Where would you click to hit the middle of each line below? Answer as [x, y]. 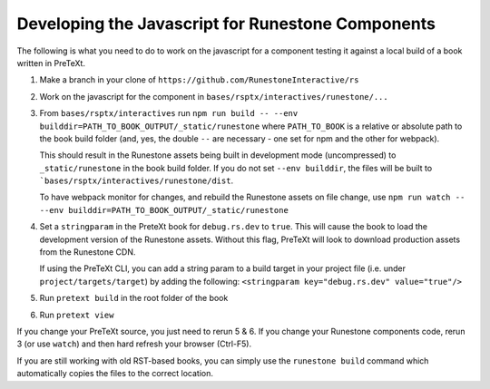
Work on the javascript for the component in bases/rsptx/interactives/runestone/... [214, 96]
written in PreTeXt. [51, 63]
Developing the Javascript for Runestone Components [226, 24]
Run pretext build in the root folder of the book [134, 298]
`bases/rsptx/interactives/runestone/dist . [137, 180]
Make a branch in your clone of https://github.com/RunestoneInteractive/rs [199, 80]
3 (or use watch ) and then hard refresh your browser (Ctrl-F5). [134, 344]
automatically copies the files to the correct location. [115, 374]
